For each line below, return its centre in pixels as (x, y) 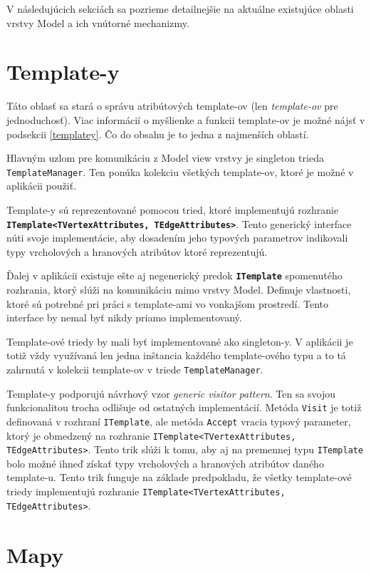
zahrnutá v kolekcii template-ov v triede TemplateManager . (135, 369)
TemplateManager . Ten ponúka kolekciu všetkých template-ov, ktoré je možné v (180, 171)
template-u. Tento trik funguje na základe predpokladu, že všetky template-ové (179, 477)
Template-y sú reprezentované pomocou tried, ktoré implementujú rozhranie (173, 209)
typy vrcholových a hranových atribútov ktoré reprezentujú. (137, 251)
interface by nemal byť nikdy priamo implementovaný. (124, 318)
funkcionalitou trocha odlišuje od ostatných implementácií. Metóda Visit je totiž (184, 407)
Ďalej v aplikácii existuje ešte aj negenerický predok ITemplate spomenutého (174, 275)
